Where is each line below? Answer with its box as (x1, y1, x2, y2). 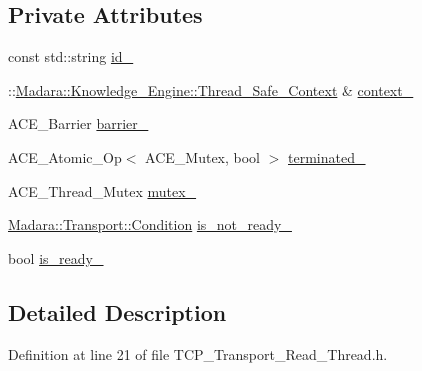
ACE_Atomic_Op (8, 146, 122, 167)
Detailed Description (8, 296, 227, 327)
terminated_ (288, 146, 366, 167)
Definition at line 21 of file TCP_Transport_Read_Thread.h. (8, 343, 388, 364)
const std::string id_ (8, 46, 134, 67)
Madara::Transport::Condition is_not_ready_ (8, 214, 292, 235)
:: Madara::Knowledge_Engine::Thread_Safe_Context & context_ (8, 79, 414, 100)
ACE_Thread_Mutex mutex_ (8, 180, 197, 201)
